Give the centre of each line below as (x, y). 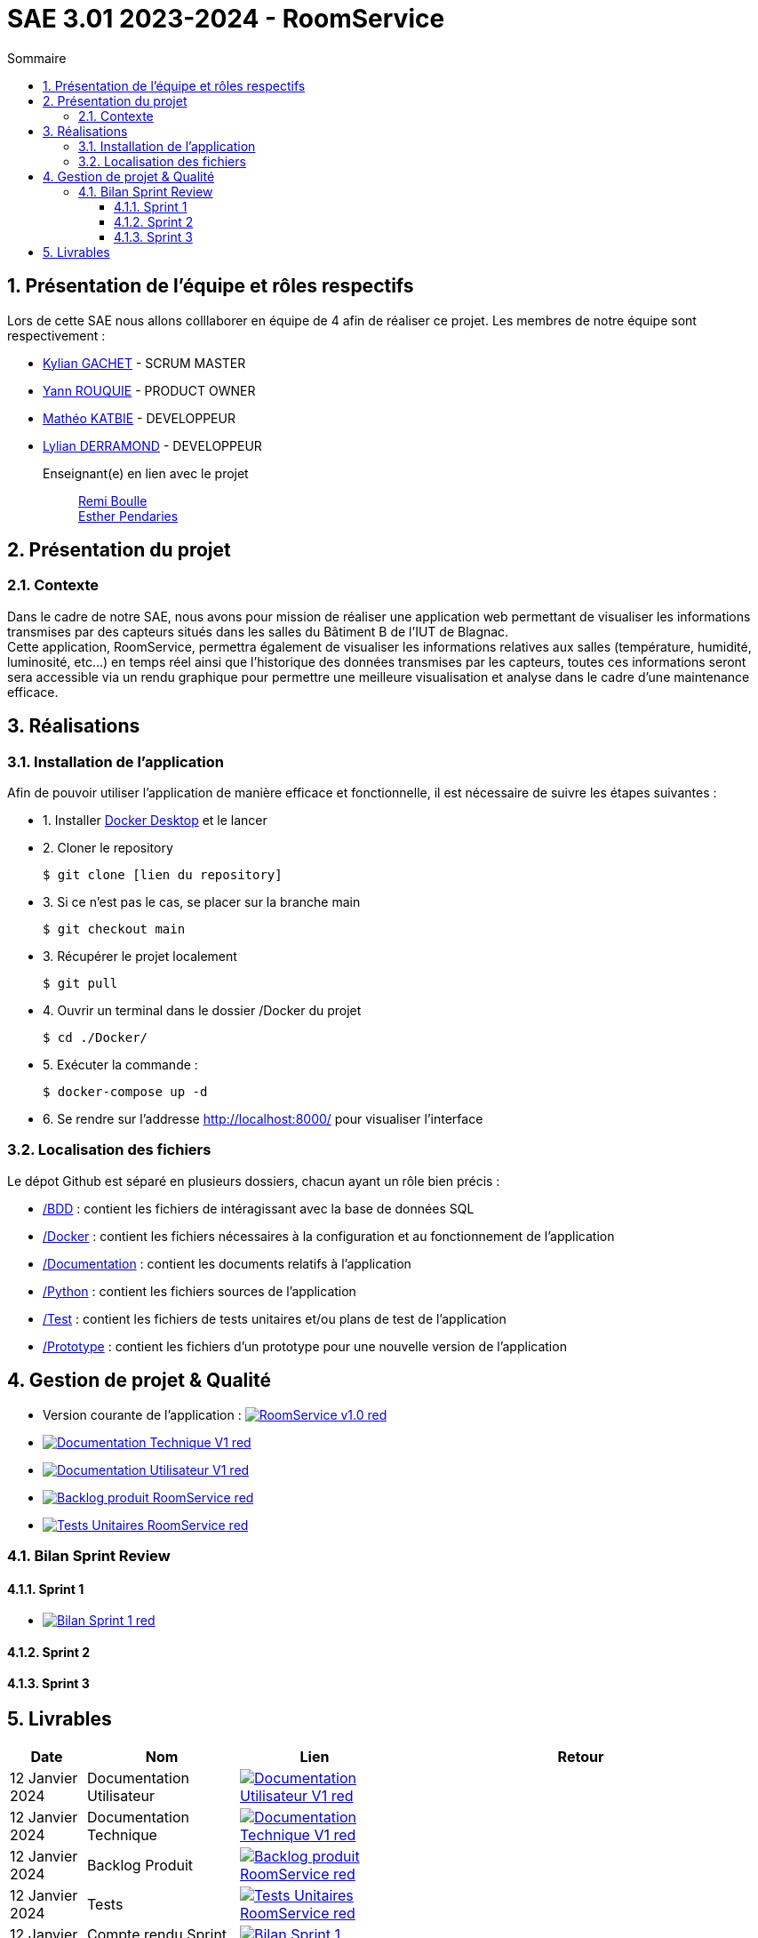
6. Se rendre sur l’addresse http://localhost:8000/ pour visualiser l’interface (263, 1119)
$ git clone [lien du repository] (163, 875)
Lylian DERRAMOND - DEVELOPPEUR (152, 445)
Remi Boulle (113, 501)
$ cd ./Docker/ (96, 1038)
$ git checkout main (114, 929)
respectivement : (56, 335)
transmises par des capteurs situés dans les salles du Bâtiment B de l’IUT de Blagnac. (258, 631)
